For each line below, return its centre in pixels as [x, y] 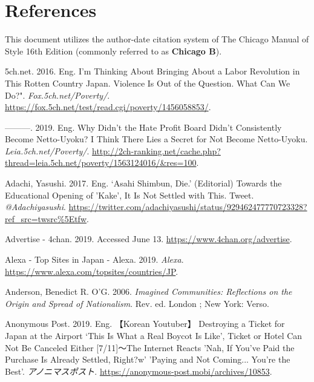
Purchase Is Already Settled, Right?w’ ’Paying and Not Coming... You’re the [148, 359]
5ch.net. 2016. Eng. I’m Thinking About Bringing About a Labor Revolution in [152, 71]
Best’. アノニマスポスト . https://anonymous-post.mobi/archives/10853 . [139, 371]
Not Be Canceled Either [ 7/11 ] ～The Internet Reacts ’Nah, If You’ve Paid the [150, 347]
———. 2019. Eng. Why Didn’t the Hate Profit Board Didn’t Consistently [143, 127]
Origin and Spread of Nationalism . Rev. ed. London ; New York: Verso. [137, 303]
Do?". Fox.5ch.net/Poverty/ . [57, 95]
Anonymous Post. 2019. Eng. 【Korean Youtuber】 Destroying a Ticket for [145, 324]
